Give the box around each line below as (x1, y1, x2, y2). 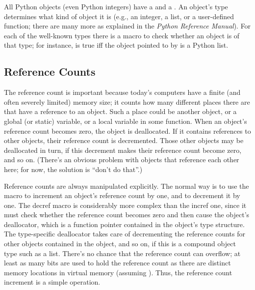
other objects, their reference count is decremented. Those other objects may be (4, 135, 244, 145)
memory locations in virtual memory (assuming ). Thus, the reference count (4, 267, 232, 277)
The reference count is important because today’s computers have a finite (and (4, 87, 241, 97)
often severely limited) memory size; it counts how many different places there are (4, 96, 250, 107)
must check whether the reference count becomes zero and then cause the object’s (4, 209, 250, 220)
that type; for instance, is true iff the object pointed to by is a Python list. (4, 40, 229, 50)
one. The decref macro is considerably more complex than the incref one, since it (4, 200, 247, 210)
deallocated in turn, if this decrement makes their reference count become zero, (4, 145, 242, 155)
